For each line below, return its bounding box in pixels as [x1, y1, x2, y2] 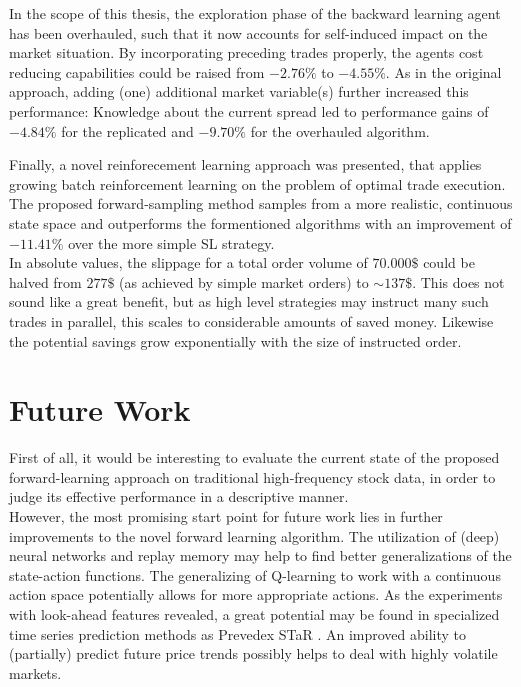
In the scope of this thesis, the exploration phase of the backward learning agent [9, 3, 501, 23]
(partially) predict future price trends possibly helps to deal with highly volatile [9, 643, 498, 664]
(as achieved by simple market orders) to [119, 271, 369, 292]
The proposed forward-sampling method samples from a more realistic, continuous [9, 193, 513, 214]
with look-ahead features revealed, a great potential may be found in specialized [9, 603, 500, 624]
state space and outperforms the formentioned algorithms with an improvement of [9, 212, 512, 233]
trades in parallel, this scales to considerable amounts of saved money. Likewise [9, 310, 494, 331]
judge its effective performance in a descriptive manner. [9, 486, 349, 507]
